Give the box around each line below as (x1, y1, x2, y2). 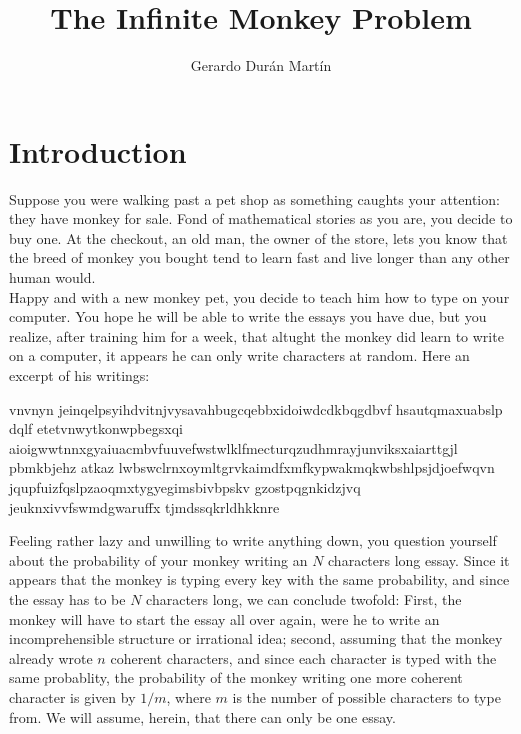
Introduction (9, 130, 187, 171)
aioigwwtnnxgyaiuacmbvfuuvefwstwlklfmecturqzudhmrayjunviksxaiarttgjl (9, 437, 458, 458)
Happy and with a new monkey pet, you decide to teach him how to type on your (9, 286, 510, 307)
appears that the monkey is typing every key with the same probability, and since (9, 569, 510, 590)
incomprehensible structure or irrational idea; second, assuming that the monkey (9, 628, 503, 649)
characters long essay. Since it (328, 549, 510, 570)
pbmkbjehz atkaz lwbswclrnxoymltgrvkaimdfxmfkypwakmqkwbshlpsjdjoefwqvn (9, 457, 495, 478)
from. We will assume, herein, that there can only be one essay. (9, 706, 396, 727)
